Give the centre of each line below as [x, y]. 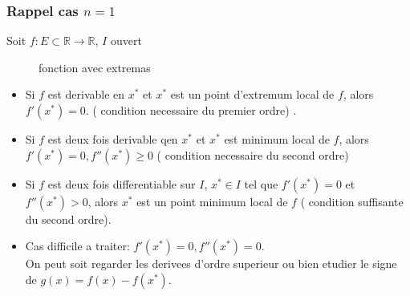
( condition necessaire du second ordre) [253, 154]
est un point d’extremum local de [252, 94]
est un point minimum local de [212, 201]
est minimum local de [277, 139]
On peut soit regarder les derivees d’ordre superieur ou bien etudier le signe [211, 264]
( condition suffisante [352, 201]
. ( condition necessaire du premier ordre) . [191, 110]
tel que [261, 183]
